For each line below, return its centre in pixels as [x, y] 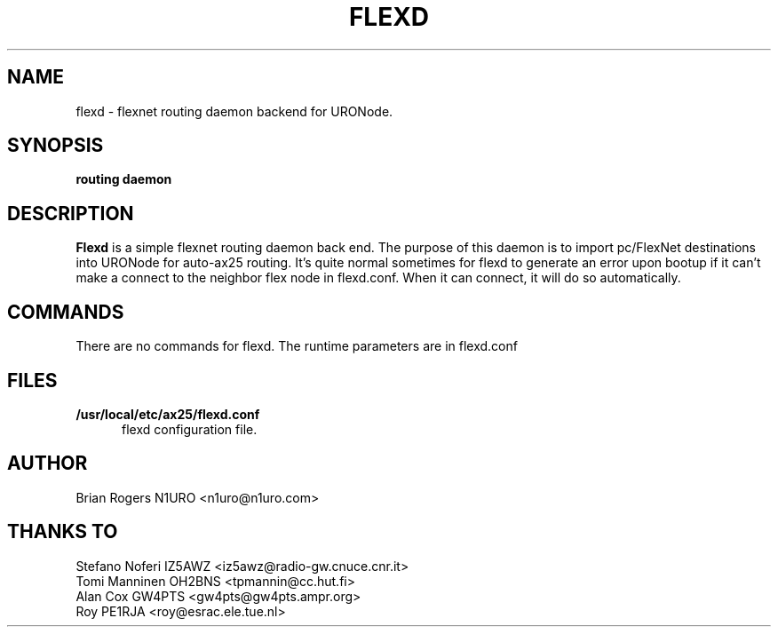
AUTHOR [48, 464]
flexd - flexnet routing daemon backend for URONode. [234, 111]
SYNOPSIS [56, 146]
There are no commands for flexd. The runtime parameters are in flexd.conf [297, 346]
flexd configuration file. [190, 429]
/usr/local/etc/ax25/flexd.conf [168, 414]
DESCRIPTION [71, 213]
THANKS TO [63, 532]
